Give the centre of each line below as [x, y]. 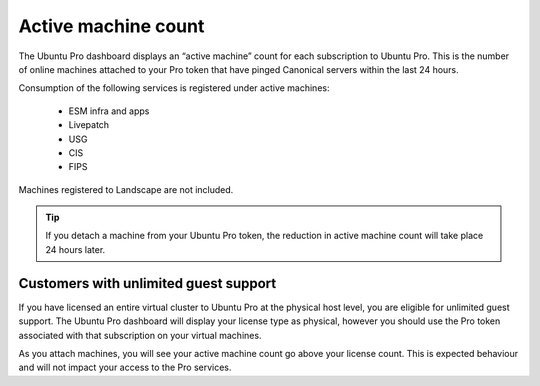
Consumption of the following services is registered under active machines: [174, 88]
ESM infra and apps [109, 111]
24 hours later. [75, 249]
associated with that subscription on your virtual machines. [140, 335]
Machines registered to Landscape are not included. [126, 189]
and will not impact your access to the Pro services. [125, 367]
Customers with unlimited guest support [147, 283]
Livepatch [89, 125]
